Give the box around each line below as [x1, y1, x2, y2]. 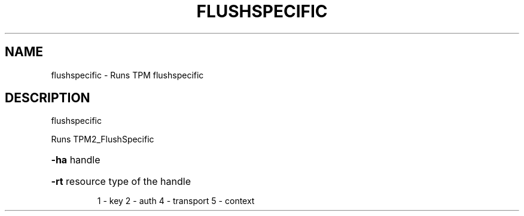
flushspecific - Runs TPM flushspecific [51, 69, 204, 80]
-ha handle [51, 154, 100, 166]
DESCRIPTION [5, 90, 90, 106]
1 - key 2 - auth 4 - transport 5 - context [97, 196, 255, 206]
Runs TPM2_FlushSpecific [51, 134, 154, 145]
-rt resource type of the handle [51, 175, 191, 188]
